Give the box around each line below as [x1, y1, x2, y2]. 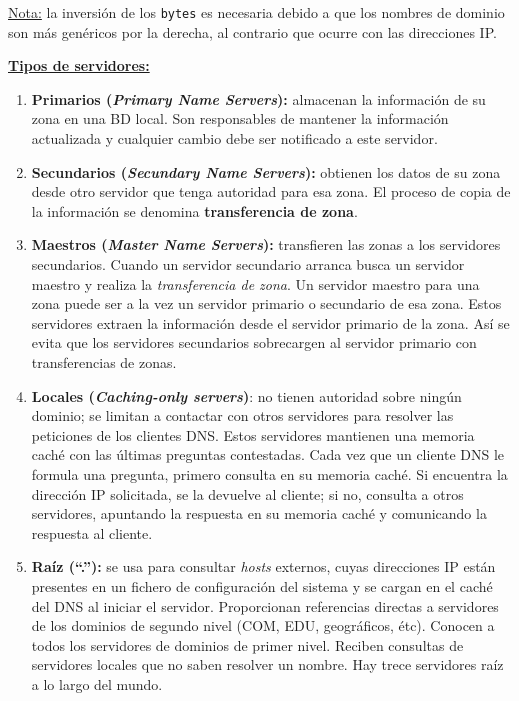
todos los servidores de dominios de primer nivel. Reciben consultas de [31, 634, 464, 655]
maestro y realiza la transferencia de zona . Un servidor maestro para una [31, 273, 480, 294]
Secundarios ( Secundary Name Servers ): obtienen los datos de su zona [31, 161, 501, 182]
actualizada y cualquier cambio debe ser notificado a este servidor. [31, 128, 438, 149]
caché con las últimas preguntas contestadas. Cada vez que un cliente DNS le [31, 444, 505, 465]
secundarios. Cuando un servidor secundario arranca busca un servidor [31, 254, 465, 274]
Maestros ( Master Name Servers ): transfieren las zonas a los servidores [31, 234, 501, 255]
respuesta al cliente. [31, 522, 153, 543]
